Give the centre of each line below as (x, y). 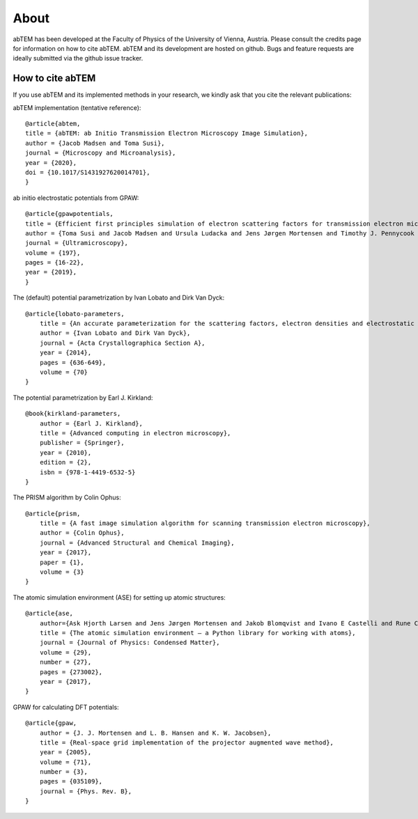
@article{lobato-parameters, (75, 314)
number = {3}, (64, 772)
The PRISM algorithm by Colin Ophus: (67, 497)
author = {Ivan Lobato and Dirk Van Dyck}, (115, 333)
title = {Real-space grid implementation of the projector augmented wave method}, (187, 742)
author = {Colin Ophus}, (82, 533)
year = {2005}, (65, 752)
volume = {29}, (65, 652)
